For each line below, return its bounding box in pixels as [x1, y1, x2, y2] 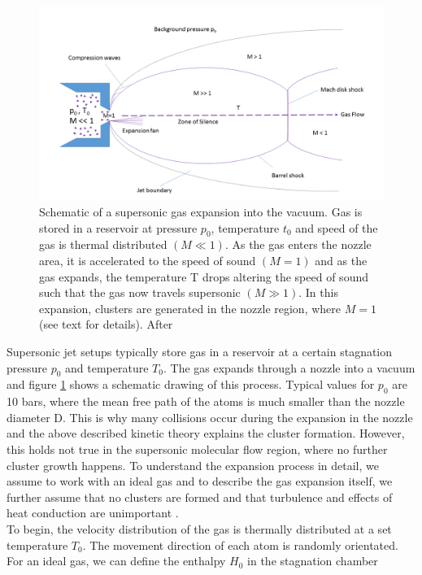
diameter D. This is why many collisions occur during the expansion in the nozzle [7, 408, 413, 425]
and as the [315, 252, 368, 269]
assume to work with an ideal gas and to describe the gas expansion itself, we [7, 473, 393, 490]
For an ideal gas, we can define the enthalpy [7, 552, 226, 569]
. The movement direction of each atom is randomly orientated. [82, 536, 398, 553]
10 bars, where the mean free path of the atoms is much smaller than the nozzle [7, 393, 405, 410]
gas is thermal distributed [39, 236, 167, 253]
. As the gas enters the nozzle [224, 236, 372, 253]
